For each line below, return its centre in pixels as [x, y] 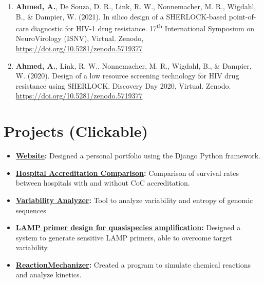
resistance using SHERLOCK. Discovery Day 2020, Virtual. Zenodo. [123, 85]
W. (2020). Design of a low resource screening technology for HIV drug [127, 76]
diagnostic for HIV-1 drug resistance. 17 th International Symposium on [143, 27]
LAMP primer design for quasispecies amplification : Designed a [128, 227]
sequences [31, 210]
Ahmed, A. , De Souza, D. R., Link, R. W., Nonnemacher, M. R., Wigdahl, [136, 6]
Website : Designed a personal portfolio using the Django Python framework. [138, 156]
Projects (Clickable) [76, 131]
